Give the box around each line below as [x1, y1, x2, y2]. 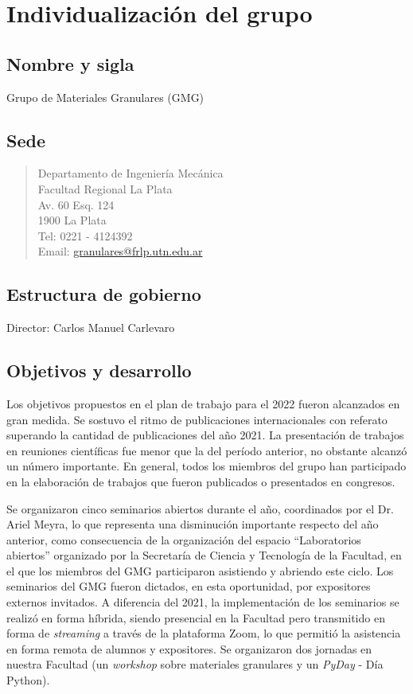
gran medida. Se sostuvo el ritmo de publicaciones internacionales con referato [6, 411, 388, 427]
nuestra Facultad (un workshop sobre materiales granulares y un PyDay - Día [6, 656, 384, 673]
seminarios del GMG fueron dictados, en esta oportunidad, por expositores [6, 578, 371, 595]
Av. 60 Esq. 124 [37, 196, 115, 212]
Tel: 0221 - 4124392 [37, 227, 133, 244]
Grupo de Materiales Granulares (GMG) [6, 88, 205, 105]
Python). [6, 672, 50, 688]
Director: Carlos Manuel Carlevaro [6, 319, 175, 336]
